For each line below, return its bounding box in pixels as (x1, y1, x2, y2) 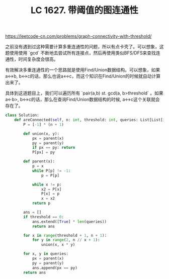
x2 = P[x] (41, 187, 62, 192)
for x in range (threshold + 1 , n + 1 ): (23, 233, 107, 238)
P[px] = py (32, 150, 55, 155)
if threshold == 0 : (23, 214, 64, 219)
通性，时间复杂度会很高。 (5, 56, 58, 62)
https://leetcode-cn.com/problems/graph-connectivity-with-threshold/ (5, 33, 152, 39)
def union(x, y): (23, 131, 59, 136)
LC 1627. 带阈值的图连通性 (30, 5, 139, 16)
